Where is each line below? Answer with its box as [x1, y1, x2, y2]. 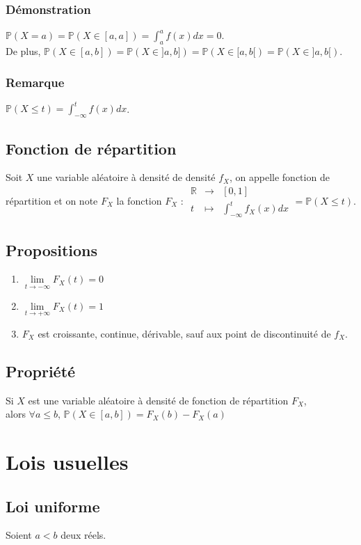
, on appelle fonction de [230, 170, 330, 184]
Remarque [6, 73, 65, 90]
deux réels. [61, 528, 106, 542]
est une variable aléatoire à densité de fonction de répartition [28, 393, 289, 407]
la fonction [116, 193, 162, 207]
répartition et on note [6, 193, 98, 207]
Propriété [6, 360, 76, 381]
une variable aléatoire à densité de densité [37, 170, 216, 184]
